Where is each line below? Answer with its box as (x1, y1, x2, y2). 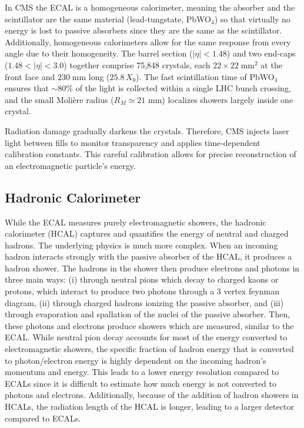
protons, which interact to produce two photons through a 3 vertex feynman (5, 285, 280, 297)
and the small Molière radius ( (5, 93, 114, 105)
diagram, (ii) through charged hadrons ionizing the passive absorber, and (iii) (5, 296, 284, 308)
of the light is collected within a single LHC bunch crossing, (75, 82, 291, 94)
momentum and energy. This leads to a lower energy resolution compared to (5, 366, 279, 378)
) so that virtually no (214, 12, 290, 25)
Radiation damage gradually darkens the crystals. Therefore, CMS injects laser (5, 124, 289, 137)
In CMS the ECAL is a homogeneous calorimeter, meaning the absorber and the (5, 1, 295, 13)
